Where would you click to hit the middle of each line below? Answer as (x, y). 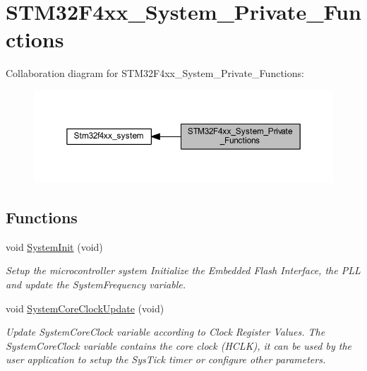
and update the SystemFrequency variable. (96, 284)
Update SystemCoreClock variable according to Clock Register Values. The (166, 332)
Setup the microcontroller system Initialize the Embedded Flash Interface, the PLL (183, 270)
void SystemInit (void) (54, 246)
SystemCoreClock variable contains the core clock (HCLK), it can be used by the (179, 345)
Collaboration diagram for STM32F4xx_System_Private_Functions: (155, 73)
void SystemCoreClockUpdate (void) (85, 308)
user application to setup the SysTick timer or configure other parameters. (166, 359)
